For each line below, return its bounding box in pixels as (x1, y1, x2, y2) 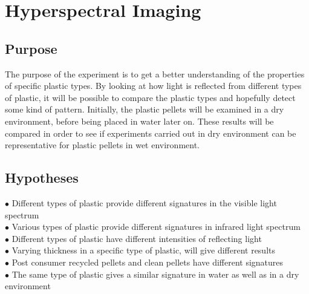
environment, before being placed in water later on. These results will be (5, 114, 274, 127)
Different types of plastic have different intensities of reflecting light (11, 232, 262, 244)
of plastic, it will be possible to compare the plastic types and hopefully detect (5, 91, 296, 103)
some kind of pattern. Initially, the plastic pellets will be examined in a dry (5, 103, 284, 116)
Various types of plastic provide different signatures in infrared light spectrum (11, 220, 301, 233)
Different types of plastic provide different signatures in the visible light (11, 196, 277, 209)
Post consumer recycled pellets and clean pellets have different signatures (11, 255, 284, 268)
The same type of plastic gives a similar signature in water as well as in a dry (11, 267, 299, 280)
